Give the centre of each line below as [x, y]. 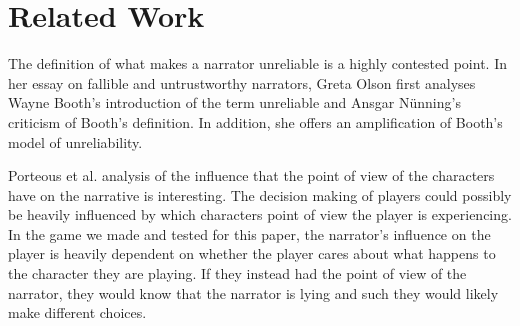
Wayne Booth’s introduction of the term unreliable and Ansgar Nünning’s [234, 102]
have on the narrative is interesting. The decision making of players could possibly [260, 194]
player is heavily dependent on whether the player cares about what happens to [252, 253]
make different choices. [77, 312]
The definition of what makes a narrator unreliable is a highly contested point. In [257, 63]
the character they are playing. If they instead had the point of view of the [237, 273]
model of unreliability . [75, 141]
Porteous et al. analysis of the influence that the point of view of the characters [251, 175]
